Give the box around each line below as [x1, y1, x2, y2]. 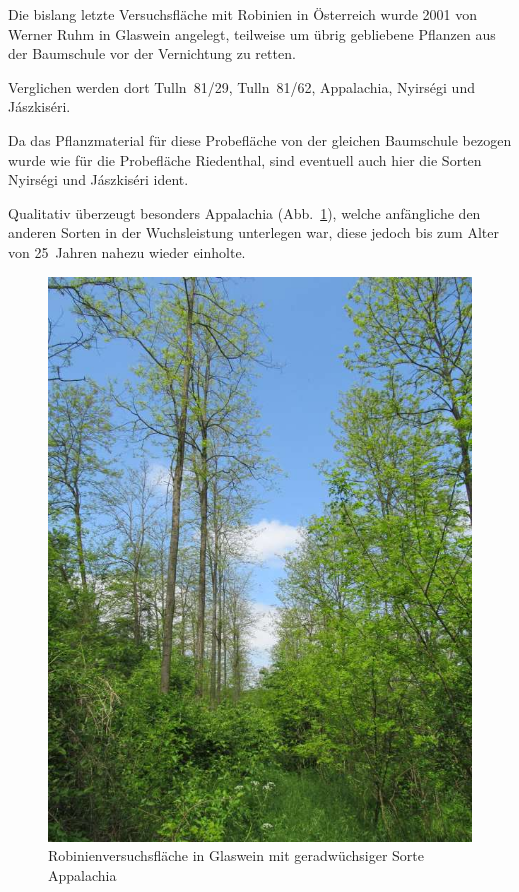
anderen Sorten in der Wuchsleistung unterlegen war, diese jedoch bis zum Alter [8, 222, 499, 243]
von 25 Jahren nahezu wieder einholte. [8, 241, 246, 262]
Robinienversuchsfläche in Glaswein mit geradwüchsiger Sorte [48, 845, 425, 866]
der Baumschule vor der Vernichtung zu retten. [8, 43, 296, 64]
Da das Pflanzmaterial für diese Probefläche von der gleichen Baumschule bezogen [8, 129, 512, 150]
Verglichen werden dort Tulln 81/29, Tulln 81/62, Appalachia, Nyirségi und [8, 76, 475, 97]
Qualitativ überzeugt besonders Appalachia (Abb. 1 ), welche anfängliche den [8, 202, 481, 223]
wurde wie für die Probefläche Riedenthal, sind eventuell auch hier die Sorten [8, 149, 482, 170]
